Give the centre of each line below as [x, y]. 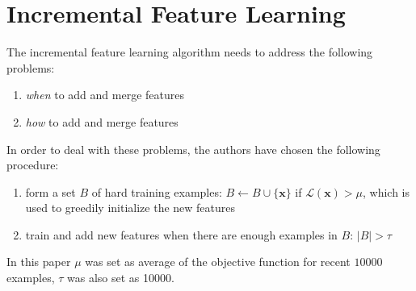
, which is [387, 191]
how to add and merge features [102, 121]
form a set [50, 191]
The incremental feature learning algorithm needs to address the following [190, 52]
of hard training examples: [157, 191]
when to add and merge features [105, 95]
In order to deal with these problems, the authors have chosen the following [193, 149]
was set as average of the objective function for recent [218, 262]
